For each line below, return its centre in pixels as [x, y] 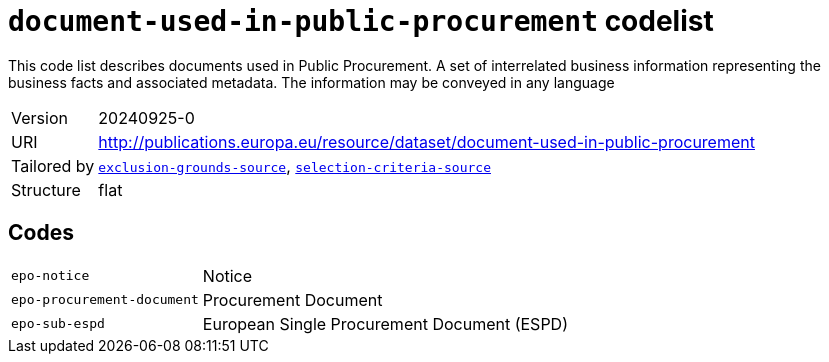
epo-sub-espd [58, 324]
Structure [46, 189]
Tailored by [53, 165]
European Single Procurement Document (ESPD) [385, 323]
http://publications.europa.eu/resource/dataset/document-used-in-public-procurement [426, 141]
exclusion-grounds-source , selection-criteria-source [294, 165]
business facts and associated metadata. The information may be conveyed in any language [311, 82]
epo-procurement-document [105, 300]
